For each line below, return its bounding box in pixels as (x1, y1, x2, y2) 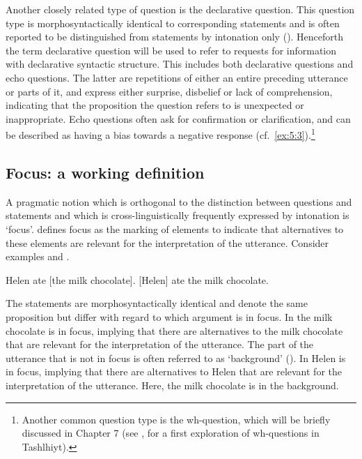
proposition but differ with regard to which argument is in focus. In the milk (6, 309, 333, 324)
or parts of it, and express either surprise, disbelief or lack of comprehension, (6, 84, 333, 98)
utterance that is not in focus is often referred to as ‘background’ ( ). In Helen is (6, 350, 346, 365)
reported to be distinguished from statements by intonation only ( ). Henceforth (6, 29, 344, 44)
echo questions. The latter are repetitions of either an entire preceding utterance (6, 70, 348, 84)
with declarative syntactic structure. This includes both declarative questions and (6, 57, 354, 71)
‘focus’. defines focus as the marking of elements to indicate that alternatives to (6, 221, 344, 236)
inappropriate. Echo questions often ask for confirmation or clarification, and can (6, 111, 351, 126)
